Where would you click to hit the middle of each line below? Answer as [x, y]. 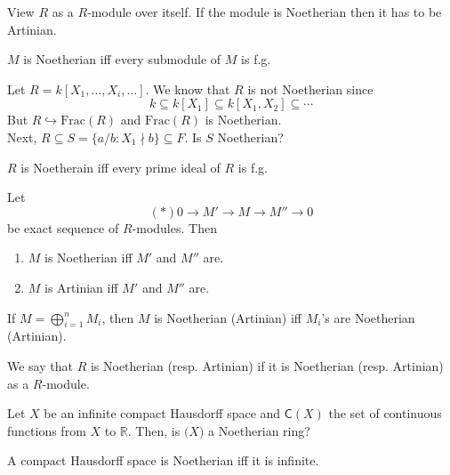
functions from [47, 430]
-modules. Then [174, 227]
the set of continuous [385, 413]
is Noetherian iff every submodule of [122, 59]
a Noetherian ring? [259, 430]
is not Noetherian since [310, 89]
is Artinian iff [81, 287]
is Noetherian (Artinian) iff [228, 317]
